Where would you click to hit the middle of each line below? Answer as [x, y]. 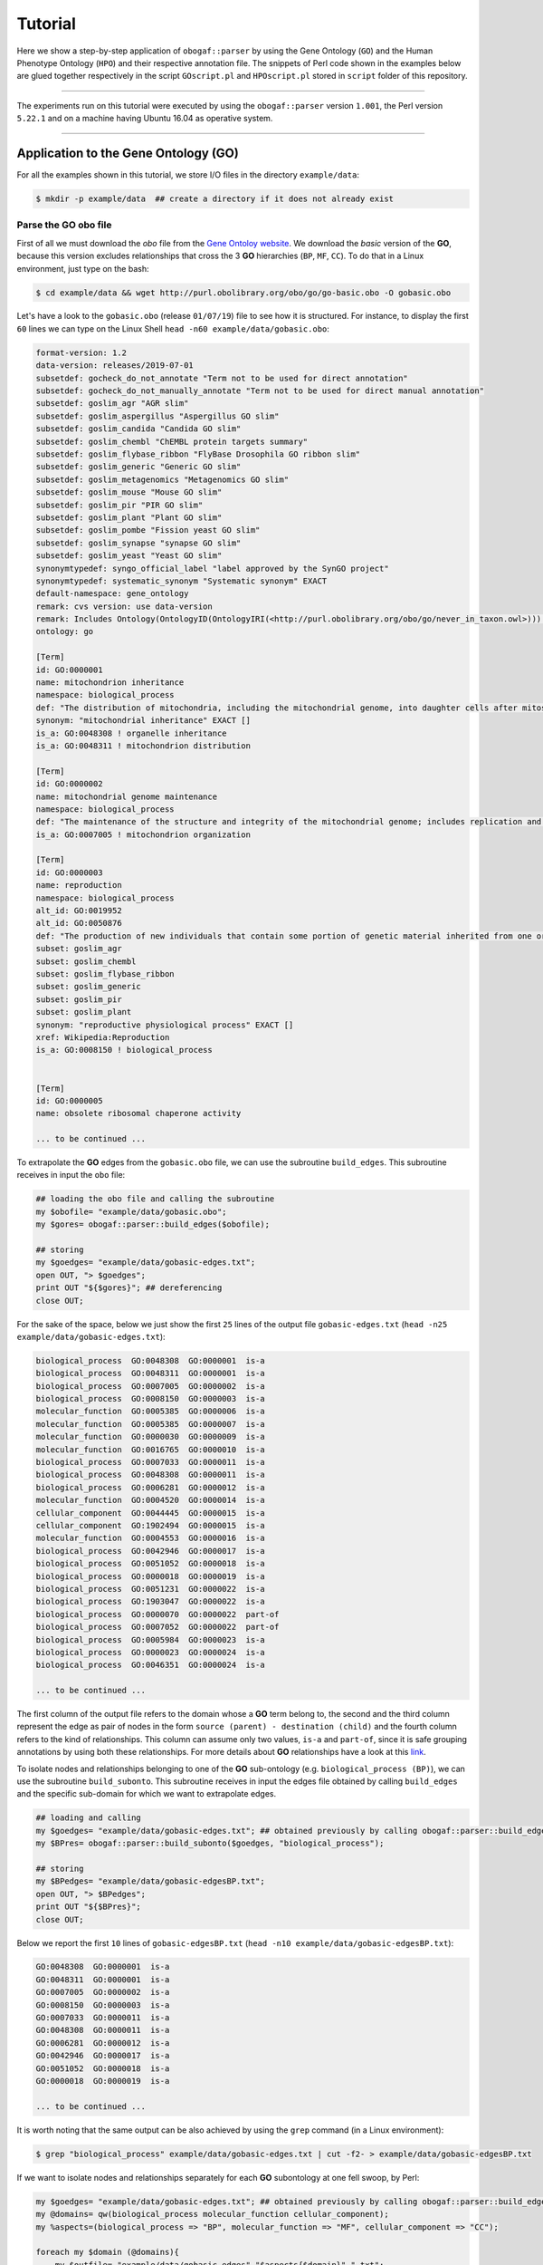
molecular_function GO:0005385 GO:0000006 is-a [151, 1412]
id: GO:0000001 [69, 670]
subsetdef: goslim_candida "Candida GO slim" [138, 429]
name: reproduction [79, 885]
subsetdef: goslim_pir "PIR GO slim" [119, 505]
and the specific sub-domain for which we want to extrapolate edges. [147, 1794]
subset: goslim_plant [84, 1012]
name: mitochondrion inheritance [110, 683]
